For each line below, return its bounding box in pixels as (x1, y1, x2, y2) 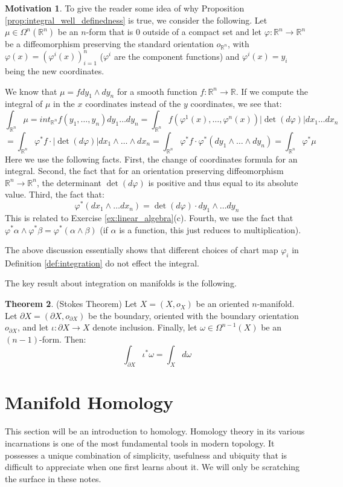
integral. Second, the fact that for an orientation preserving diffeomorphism (5, 164, 284, 177)
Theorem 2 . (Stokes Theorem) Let (5, 297, 138, 310)
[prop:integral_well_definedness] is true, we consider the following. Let (5, 13, 268, 26)
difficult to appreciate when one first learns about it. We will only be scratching (5, 460, 300, 473)
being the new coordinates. (5, 65, 104, 77)
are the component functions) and (114, 50, 240, 62)
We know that (5, 85, 57, 97)
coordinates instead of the (85, 97, 181, 110)
